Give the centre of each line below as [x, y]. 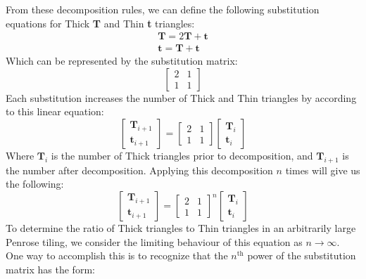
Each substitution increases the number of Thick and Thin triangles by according [181, 97]
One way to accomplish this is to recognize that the [117, 255]
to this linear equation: [55, 111]
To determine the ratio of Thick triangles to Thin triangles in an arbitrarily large [181, 228]
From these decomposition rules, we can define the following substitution [163, 9]
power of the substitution [302, 255]
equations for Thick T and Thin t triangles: [100, 23]
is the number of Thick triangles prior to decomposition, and [182, 156]
